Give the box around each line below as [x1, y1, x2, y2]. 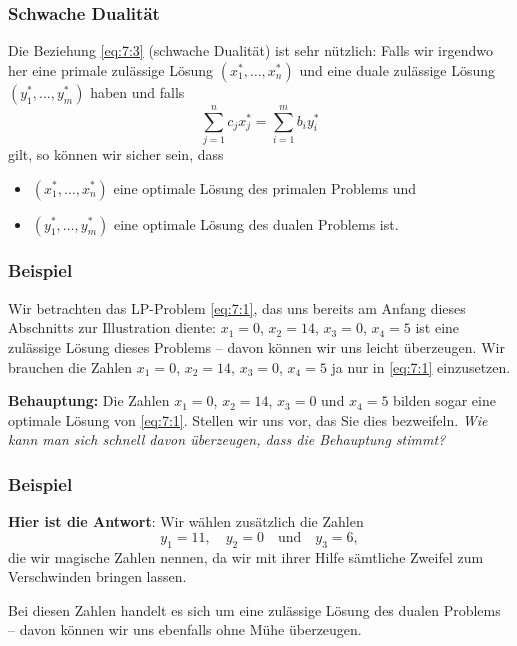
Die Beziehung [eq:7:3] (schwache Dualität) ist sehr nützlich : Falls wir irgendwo [8, 40, 493, 61]
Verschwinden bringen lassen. [8, 566, 187, 587]
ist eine [415, 317, 460, 338]
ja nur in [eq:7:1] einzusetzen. [331, 356, 511, 377]
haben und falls [90, 81, 185, 102]
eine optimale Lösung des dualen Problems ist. [113, 213, 399, 234]
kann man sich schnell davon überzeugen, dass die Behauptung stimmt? [8, 429, 446, 450]
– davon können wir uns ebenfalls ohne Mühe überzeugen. [8, 619, 362, 640]
